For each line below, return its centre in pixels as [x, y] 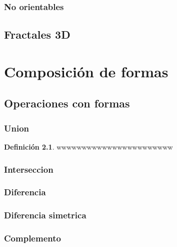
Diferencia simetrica [45, 215]
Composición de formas [86, 71]
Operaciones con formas [67, 103]
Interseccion [29, 169]
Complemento [32, 238]
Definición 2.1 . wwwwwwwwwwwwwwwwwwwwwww [88, 147]
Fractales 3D [37, 34]
